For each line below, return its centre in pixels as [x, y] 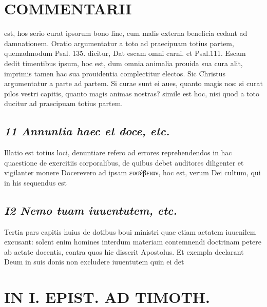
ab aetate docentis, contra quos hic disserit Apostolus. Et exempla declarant [124, 251]
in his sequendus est [36, 182]
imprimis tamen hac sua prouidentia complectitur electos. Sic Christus [115, 73]
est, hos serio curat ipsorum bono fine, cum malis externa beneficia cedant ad [126, 33]
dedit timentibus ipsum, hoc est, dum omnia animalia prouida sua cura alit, [123, 63]
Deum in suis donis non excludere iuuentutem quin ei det [94, 262]
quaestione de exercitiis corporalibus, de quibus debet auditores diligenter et [124, 162]
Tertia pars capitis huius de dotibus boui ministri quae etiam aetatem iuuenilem [130, 231]
